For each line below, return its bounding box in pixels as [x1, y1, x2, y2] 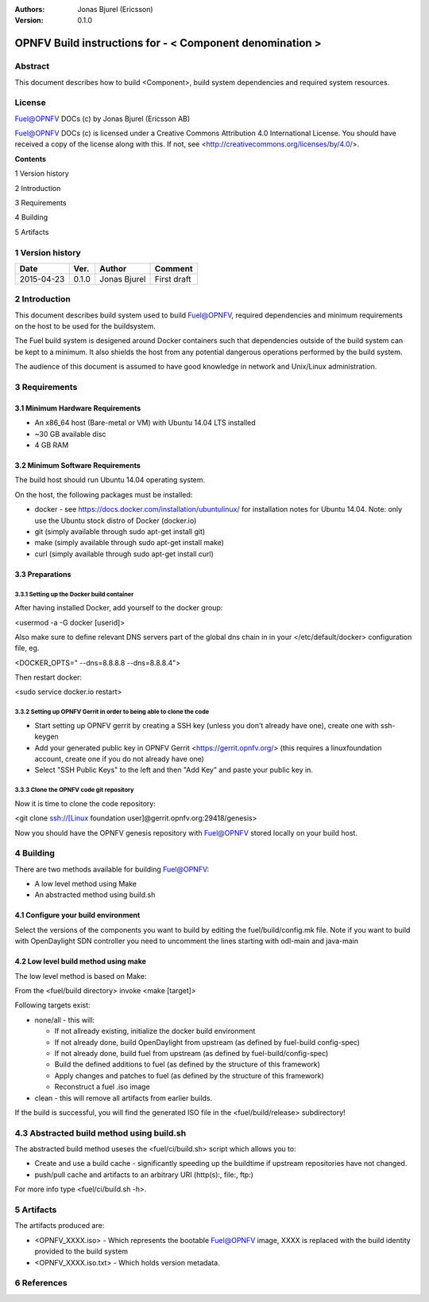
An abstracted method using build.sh [34, 890, 156, 899]
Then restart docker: [14, 672, 83, 682]
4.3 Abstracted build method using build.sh [14, 1127, 187, 1138]
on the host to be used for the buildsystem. [14, 322, 157, 331]
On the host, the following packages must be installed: [14, 489, 193, 499]
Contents [14, 154, 47, 163]
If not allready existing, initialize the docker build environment [54, 1027, 256, 1036]
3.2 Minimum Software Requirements [14, 461, 141, 470]
